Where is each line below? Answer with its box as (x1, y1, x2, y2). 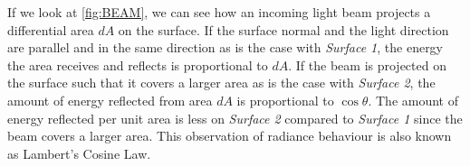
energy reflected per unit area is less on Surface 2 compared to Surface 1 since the (7, 108, 463, 127)
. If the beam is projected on (288, 55, 446, 74)
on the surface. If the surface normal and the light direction (118, 20, 449, 39)
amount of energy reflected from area (7, 90, 213, 109)
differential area (7, 20, 94, 39)
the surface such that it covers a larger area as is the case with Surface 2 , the (7, 73, 436, 92)
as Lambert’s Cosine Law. (7, 143, 151, 162)
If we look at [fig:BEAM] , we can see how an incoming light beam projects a (7, 3, 431, 21)
